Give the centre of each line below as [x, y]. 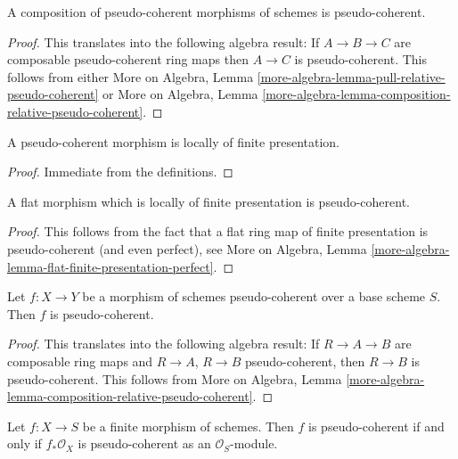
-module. [254, 443]
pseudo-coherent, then [305, 361]
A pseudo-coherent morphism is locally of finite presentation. [173, 141]
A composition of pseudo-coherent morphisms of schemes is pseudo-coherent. [217, 12]
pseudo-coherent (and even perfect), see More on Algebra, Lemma [187, 248]
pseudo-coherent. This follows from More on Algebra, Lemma [175, 378]
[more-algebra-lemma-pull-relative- [351, 76]
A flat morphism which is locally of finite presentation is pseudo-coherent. [209, 201]
